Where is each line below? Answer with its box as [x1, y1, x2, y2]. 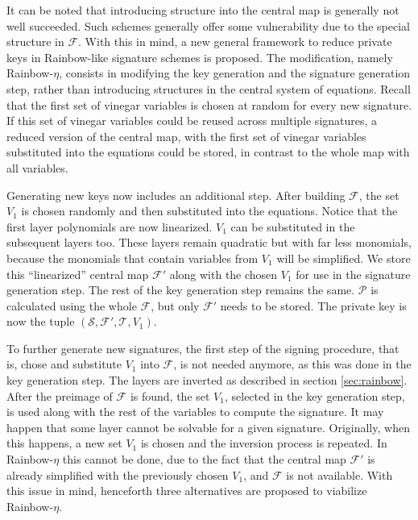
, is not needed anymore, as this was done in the [173, 356, 412, 372]
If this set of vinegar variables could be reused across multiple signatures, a [6, 112, 378, 129]
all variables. [6, 159, 68, 176]
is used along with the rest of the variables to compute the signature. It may [6, 403, 384, 420]
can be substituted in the [230, 218, 355, 235]
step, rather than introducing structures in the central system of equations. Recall [6, 80, 411, 97]
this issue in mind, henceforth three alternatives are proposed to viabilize [6, 482, 367, 499]
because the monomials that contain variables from [6, 249, 259, 266]
